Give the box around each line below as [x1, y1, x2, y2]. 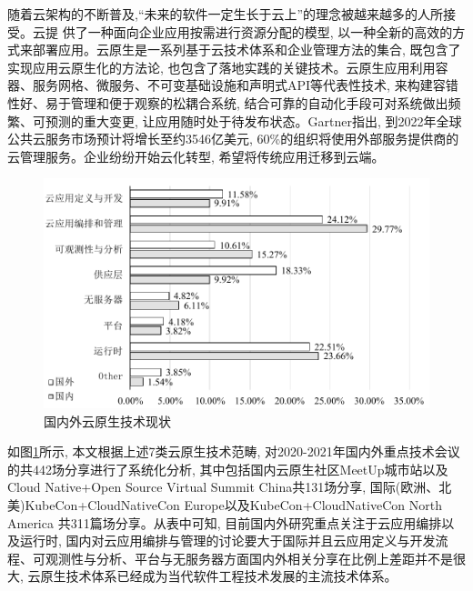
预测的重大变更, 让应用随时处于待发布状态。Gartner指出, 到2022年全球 [45, 111, 462, 130]
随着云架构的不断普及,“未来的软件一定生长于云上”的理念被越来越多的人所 [7, 5, 444, 23]
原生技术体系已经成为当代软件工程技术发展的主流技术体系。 [40, 566, 398, 586]
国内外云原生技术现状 [44, 411, 171, 430]
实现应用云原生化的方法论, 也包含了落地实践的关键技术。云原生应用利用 [7, 57, 436, 76]
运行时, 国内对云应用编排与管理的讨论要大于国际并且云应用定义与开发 [19, 531, 436, 550]
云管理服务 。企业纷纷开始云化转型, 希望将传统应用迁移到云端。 [7, 146, 385, 165]
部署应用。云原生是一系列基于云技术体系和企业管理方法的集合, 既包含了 [32, 40, 461, 59]
